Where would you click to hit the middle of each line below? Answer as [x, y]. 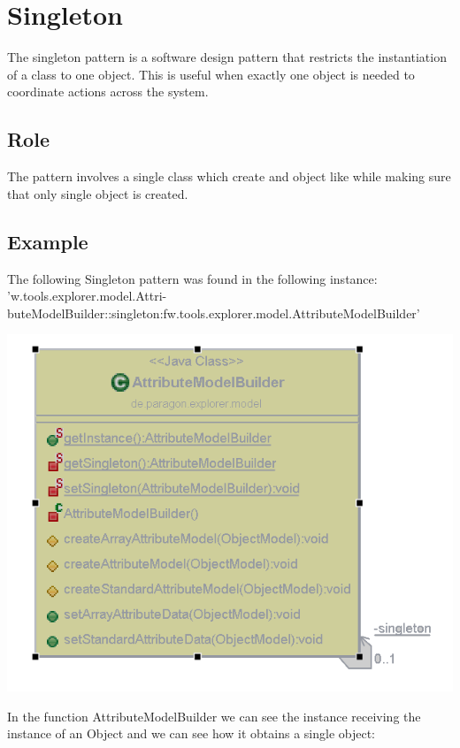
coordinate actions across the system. [108, 92]
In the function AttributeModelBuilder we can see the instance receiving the [214, 716]
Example [48, 241]
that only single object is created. [98, 193]
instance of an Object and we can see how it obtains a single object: [191, 733]
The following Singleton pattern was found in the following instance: [192, 278]
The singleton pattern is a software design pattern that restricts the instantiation [227, 57]
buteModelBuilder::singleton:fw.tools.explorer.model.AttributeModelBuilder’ [214, 313]
